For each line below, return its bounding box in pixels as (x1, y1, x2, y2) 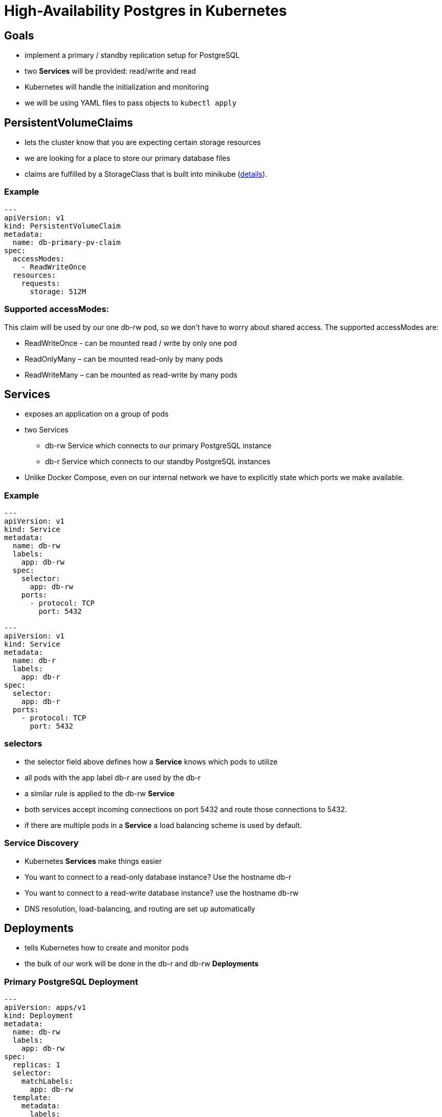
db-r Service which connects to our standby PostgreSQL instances (45, 457, 271, 466)
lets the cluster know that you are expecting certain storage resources (25, 138, 261, 147)
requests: (21, 279, 60, 287)
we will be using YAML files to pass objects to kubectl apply (25, 98, 237, 108)
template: (12, 1093, 52, 1102)
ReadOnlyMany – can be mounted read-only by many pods (25, 354, 223, 363)
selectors (4, 738, 42, 749)
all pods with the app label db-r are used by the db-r (25, 773, 201, 782)
